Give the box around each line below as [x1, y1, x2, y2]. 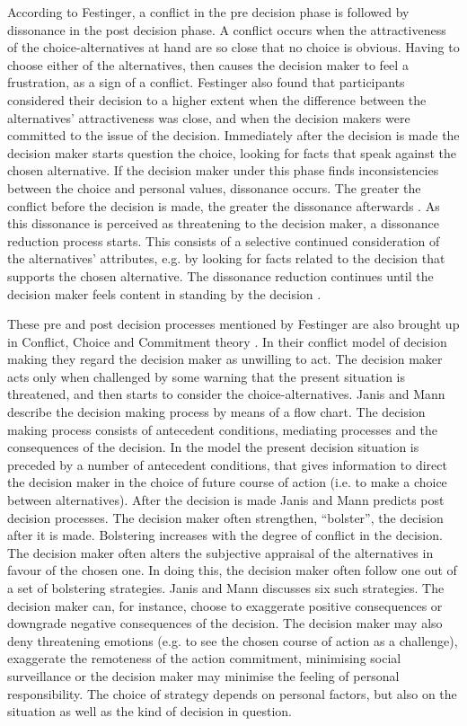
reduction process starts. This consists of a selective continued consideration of [7, 231, 440, 250]
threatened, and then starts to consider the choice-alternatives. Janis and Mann [7, 385, 445, 403]
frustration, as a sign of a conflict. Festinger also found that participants [7, 73, 405, 92]
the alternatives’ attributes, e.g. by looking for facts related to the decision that [7, 249, 445, 268]
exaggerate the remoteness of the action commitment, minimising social [7, 649, 401, 668]
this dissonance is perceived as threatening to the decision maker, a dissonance [7, 214, 439, 233]
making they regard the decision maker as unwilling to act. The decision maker [7, 350, 443, 368]
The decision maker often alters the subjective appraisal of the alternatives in [7, 543, 434, 562]
